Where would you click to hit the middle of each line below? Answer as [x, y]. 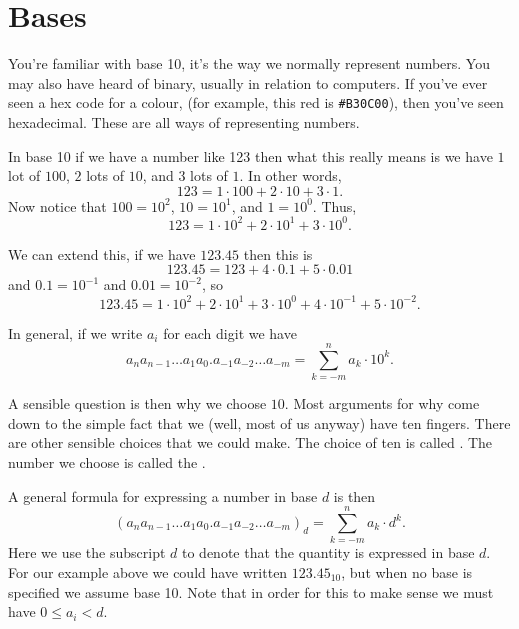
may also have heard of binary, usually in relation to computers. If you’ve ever [248, 82]
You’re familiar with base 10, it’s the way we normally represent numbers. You [249, 63]
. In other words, [290, 175]
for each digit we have [230, 332]
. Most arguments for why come [382, 403]
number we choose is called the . [107, 462]
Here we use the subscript [87, 552]
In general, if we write [75, 332]
